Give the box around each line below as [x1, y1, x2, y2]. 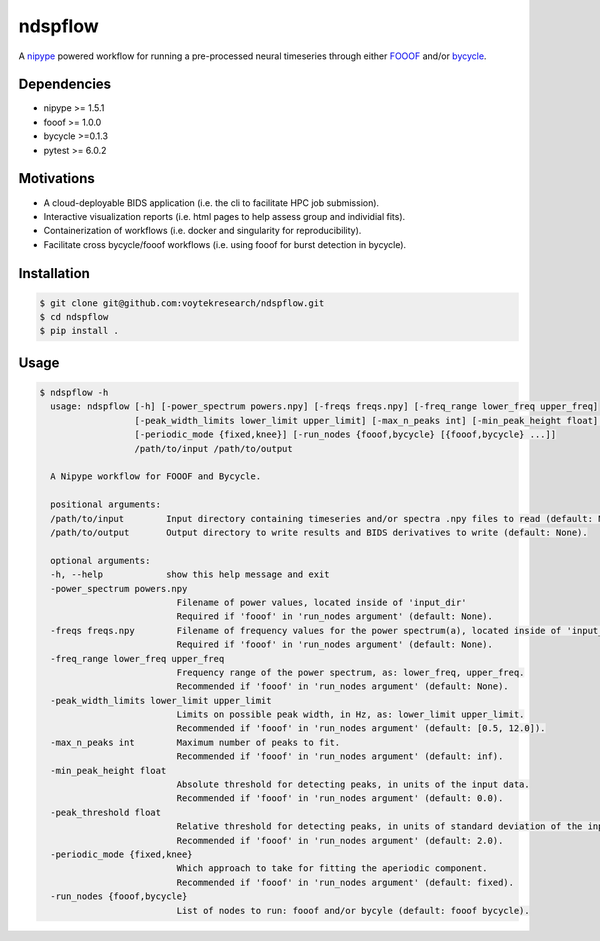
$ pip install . [39, 325, 120, 337]
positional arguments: [50, 499, 162, 510]
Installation [18, 265, 90, 282]
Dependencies [18, 76, 112, 93]
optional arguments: [50, 555, 151, 566]
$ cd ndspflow [39, 311, 109, 323]
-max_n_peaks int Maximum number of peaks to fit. [50, 736, 341, 748]
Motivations [18, 170, 95, 187]
